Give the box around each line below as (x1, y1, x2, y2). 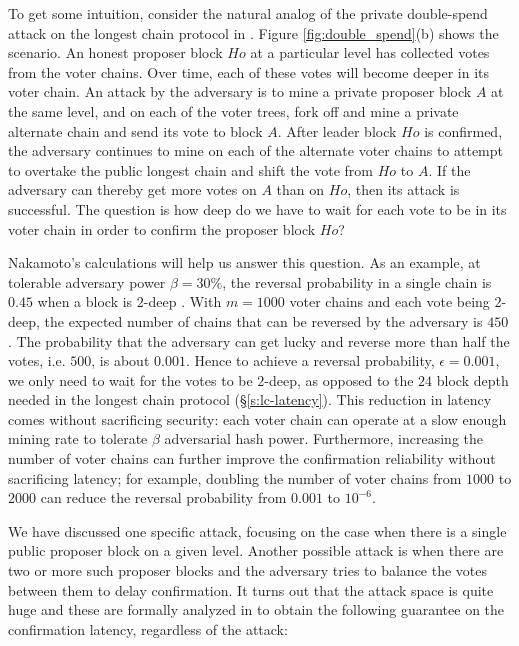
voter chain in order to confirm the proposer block (8, 218, 316, 239)
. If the (428, 159, 471, 180)
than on (276, 179, 325, 200)
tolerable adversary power (8, 271, 166, 292)
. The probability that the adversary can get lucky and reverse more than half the (8, 330, 510, 351)
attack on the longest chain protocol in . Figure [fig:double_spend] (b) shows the (8, 22, 499, 43)
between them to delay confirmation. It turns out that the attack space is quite (8, 579, 494, 600)
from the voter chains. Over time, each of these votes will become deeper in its (8, 61, 490, 82)
